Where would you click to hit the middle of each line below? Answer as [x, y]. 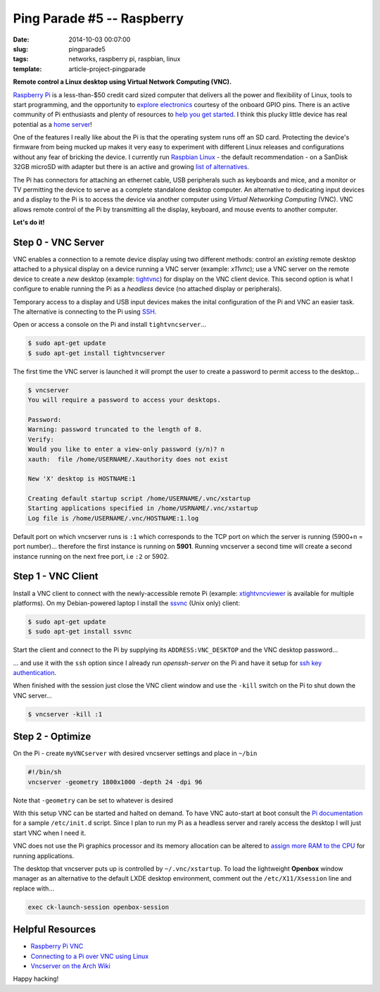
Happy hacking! [36, 979]
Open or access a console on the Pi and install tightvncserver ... [110, 325]
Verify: [41, 439]
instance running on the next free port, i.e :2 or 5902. [91, 556]
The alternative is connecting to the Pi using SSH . [85, 312]
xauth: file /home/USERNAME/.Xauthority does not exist [128, 459]
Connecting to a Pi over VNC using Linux [90, 956]
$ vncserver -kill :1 [65, 714]
